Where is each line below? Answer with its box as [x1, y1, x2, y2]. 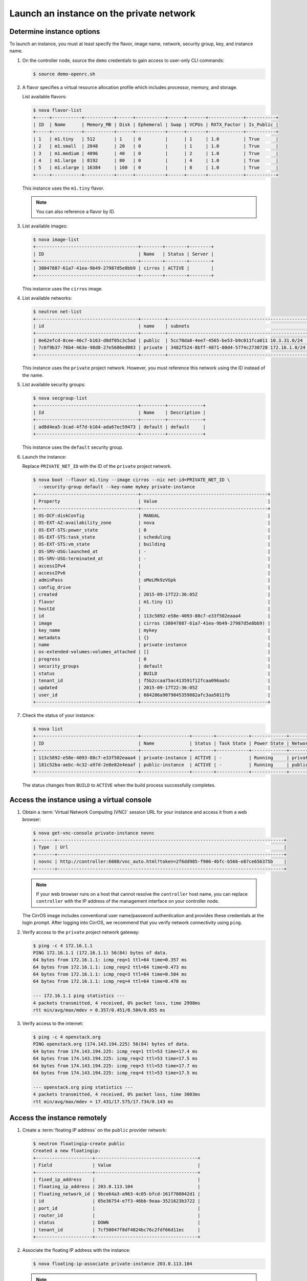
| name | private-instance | [33, 642, 271, 648]
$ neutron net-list [33, 309, 82, 315]
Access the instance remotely [9, 1113, 107, 1122]
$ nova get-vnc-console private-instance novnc [33, 830, 155, 836]
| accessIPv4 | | [33, 563, 271, 569]
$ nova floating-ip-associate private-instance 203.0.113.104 [33, 1261, 192, 1267]
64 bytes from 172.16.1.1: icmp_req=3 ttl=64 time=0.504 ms [33, 972, 187, 977]
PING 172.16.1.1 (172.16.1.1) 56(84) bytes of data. [33, 949, 168, 956]
